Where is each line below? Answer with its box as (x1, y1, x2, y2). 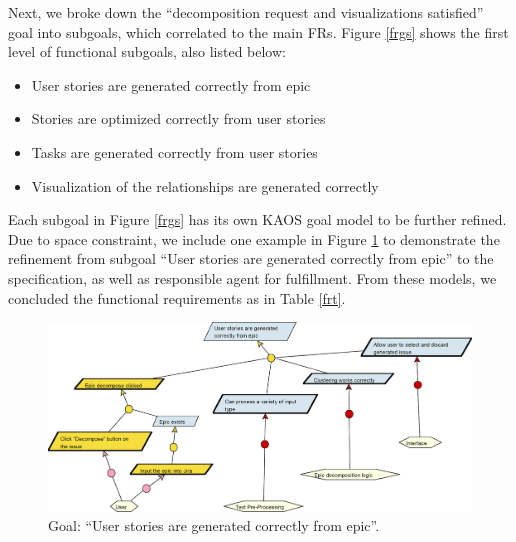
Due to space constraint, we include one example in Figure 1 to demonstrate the (8, 228, 500, 249)
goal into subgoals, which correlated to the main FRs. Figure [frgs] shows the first (8, 21, 509, 42)
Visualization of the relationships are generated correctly (31, 175, 379, 196)
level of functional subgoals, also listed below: (8, 41, 286, 62)
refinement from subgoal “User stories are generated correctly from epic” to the (8, 248, 494, 269)
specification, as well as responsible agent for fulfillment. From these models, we (8, 267, 497, 288)
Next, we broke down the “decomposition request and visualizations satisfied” (8, 2, 484, 22)
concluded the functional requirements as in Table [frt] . (8, 287, 346, 308)
